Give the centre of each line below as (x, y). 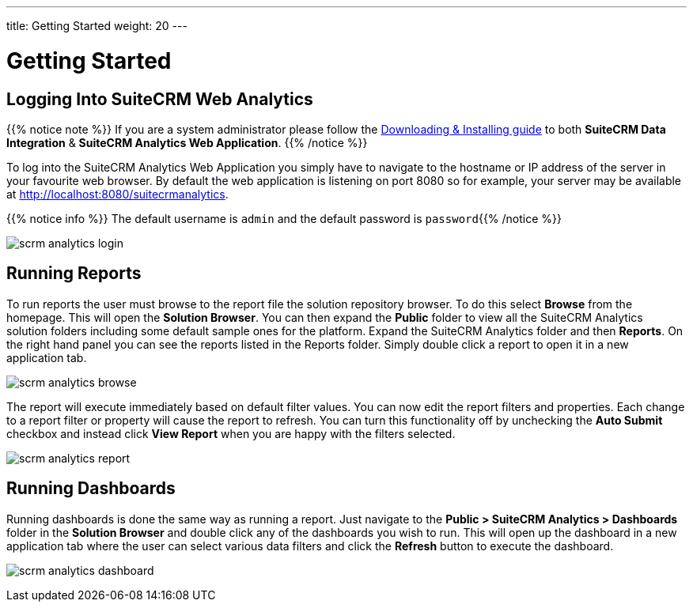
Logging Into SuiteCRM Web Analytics (160, 99)
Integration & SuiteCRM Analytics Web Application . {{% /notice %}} (187, 142)
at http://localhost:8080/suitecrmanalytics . (117, 194)
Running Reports (74, 274)
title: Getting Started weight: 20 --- (97, 26)
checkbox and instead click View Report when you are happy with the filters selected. (231, 433)
